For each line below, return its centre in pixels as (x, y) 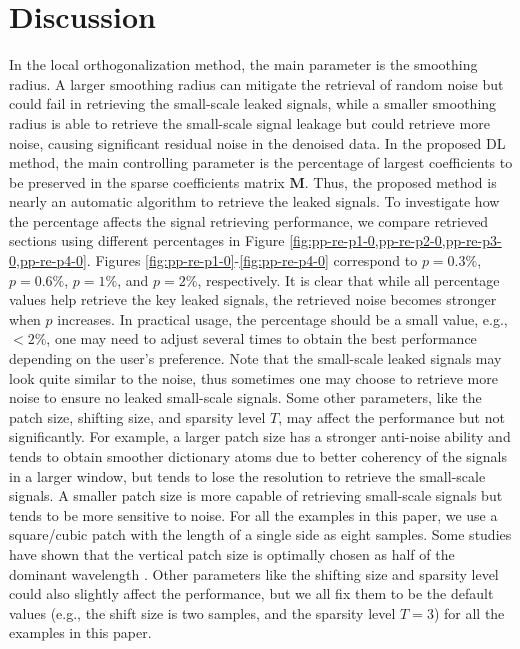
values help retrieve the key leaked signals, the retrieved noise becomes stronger (253, 299)
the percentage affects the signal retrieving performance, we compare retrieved (249, 220)
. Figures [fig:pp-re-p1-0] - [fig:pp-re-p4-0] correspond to (252, 260)
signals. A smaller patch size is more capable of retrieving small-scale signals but (256, 495)
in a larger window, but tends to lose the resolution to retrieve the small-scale (247, 475)
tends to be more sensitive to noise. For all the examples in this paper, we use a (253, 514)
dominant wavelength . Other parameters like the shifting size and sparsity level (254, 573)
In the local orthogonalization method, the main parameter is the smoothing (243, 64)
